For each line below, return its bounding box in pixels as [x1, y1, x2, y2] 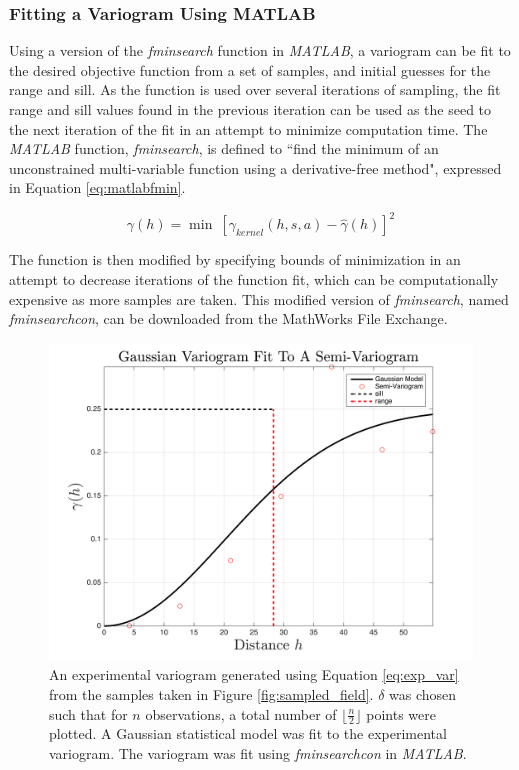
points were [366, 703, 436, 724]
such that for [49, 703, 128, 724]
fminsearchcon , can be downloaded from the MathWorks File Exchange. [9, 308, 448, 329]
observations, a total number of [145, 703, 337, 724]
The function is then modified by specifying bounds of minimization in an [9, 249, 461, 270]
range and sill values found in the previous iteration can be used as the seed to [9, 99, 492, 119]
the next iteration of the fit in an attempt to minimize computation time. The [9, 118, 488, 139]
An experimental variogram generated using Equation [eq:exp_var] [49, 664, 459, 685]
